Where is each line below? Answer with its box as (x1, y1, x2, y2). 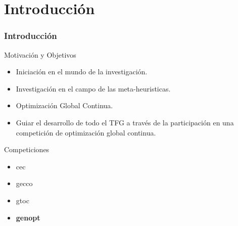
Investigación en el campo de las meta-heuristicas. (16, 83, 171, 94)
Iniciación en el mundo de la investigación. (16, 66, 148, 77)
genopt (16, 212, 40, 222)
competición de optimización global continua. (16, 127, 156, 138)
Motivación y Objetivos (4, 49, 76, 60)
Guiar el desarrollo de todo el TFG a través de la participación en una (16, 117, 234, 127)
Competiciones (4, 144, 50, 155)
